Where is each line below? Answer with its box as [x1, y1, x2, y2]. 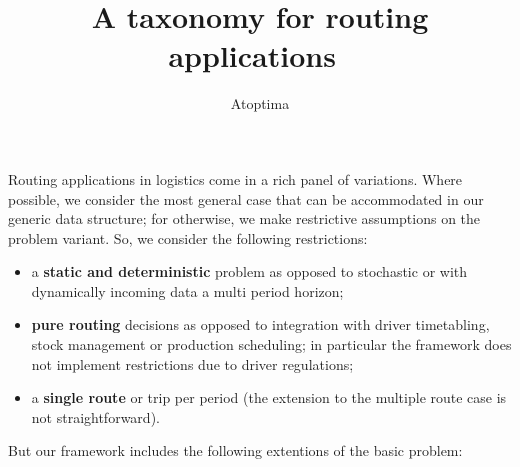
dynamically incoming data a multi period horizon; [31, 280, 344, 301]
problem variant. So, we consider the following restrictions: [8, 227, 368, 248]
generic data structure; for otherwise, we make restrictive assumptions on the [8, 208, 481, 229]
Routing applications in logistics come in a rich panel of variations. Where [8, 168, 463, 189]
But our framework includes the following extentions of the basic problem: [8, 440, 463, 461]
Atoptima [230, 93, 290, 114]
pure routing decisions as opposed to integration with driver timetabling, [31, 314, 490, 335]
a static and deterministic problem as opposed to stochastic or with [31, 261, 468, 282]
